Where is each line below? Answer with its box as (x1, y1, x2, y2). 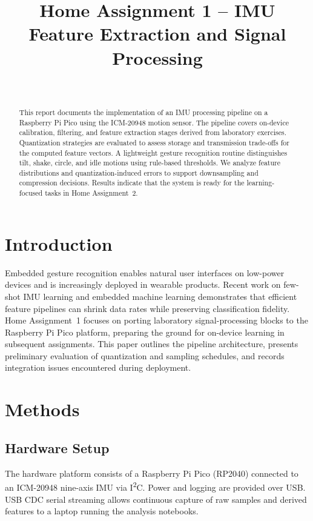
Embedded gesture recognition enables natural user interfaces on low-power (5, 266, 285, 279)
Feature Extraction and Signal (28, 21, 286, 46)
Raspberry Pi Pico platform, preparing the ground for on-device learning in (5, 325, 285, 338)
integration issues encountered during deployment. (5, 361, 191, 374)
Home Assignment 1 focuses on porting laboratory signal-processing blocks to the (5, 314, 308, 327)
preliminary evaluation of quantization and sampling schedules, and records (5, 349, 285, 362)
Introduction (5, 231, 113, 256)
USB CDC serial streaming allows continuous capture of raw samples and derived (5, 493, 307, 505)
